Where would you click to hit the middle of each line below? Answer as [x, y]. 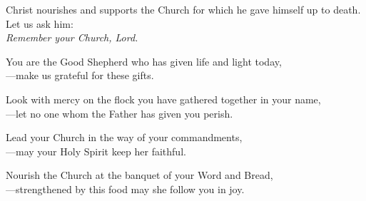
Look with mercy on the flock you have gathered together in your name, [163, 99]
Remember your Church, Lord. [72, 37]
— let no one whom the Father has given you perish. [120, 113]
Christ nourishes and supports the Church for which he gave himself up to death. [183, 9]
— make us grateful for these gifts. [80, 75]
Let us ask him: [40, 23]
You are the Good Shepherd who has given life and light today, [144, 61]
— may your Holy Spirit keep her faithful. [96, 151]
